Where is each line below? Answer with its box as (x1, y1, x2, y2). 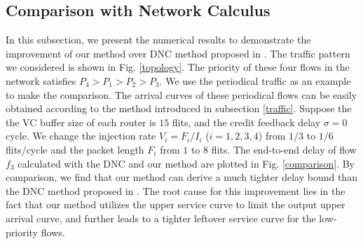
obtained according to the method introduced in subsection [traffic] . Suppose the (6, 101, 352, 116)
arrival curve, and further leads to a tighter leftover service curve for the (6, 210, 316, 225)
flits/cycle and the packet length (6, 142, 144, 156)
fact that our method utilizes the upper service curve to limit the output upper (6, 197, 345, 212)
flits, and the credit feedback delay (172, 114, 321, 129)
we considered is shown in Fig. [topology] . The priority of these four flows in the (6, 60, 350, 74)
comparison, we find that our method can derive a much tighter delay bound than (6, 170, 357, 184)
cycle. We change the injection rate (6, 128, 156, 143)
